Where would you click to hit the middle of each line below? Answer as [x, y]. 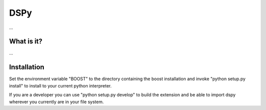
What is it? [26, 41]
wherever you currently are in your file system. [56, 102]
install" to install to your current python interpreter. [60, 85]
